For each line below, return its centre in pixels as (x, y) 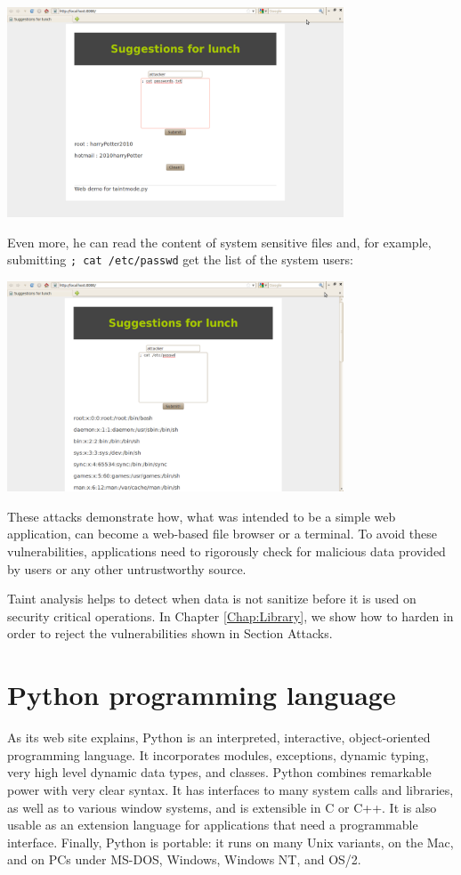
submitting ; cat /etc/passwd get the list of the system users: (180, 259)
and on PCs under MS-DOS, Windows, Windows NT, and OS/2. (184, 859)
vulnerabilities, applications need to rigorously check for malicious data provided (226, 551)
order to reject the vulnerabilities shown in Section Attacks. (170, 633)
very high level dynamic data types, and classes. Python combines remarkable (219, 772)
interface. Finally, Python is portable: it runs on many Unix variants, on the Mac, (230, 842)
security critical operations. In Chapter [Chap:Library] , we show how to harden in (230, 616)
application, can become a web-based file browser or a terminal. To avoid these (222, 534)
